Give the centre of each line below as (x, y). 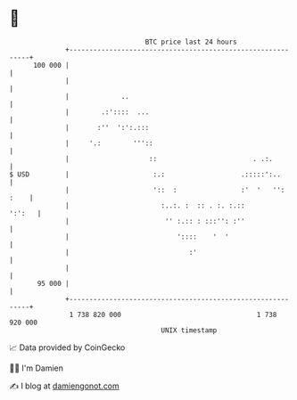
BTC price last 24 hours (191, 42)
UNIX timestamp (189, 330)
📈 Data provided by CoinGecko (67, 347)
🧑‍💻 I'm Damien (37, 368)
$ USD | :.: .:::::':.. (145, 174)
